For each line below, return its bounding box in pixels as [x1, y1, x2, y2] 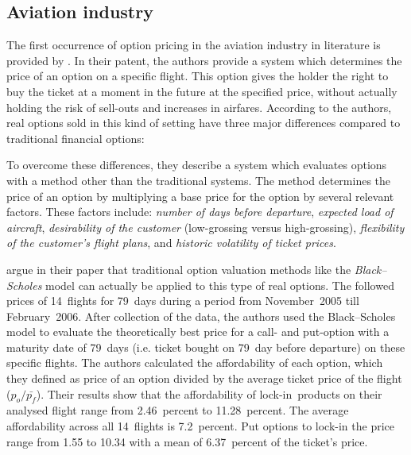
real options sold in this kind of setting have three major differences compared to [6, 114, 401, 131]
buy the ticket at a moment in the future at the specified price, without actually [6, 83, 397, 99]
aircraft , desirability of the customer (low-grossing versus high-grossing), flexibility [6, 218, 405, 235]
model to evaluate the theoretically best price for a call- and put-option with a [6, 323, 390, 340]
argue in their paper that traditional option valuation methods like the [6, 260, 351, 277]
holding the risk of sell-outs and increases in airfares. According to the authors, [6, 98, 392, 115]
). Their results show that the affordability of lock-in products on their [36, 385, 382, 402]
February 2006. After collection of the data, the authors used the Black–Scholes [6, 307, 396, 324]
